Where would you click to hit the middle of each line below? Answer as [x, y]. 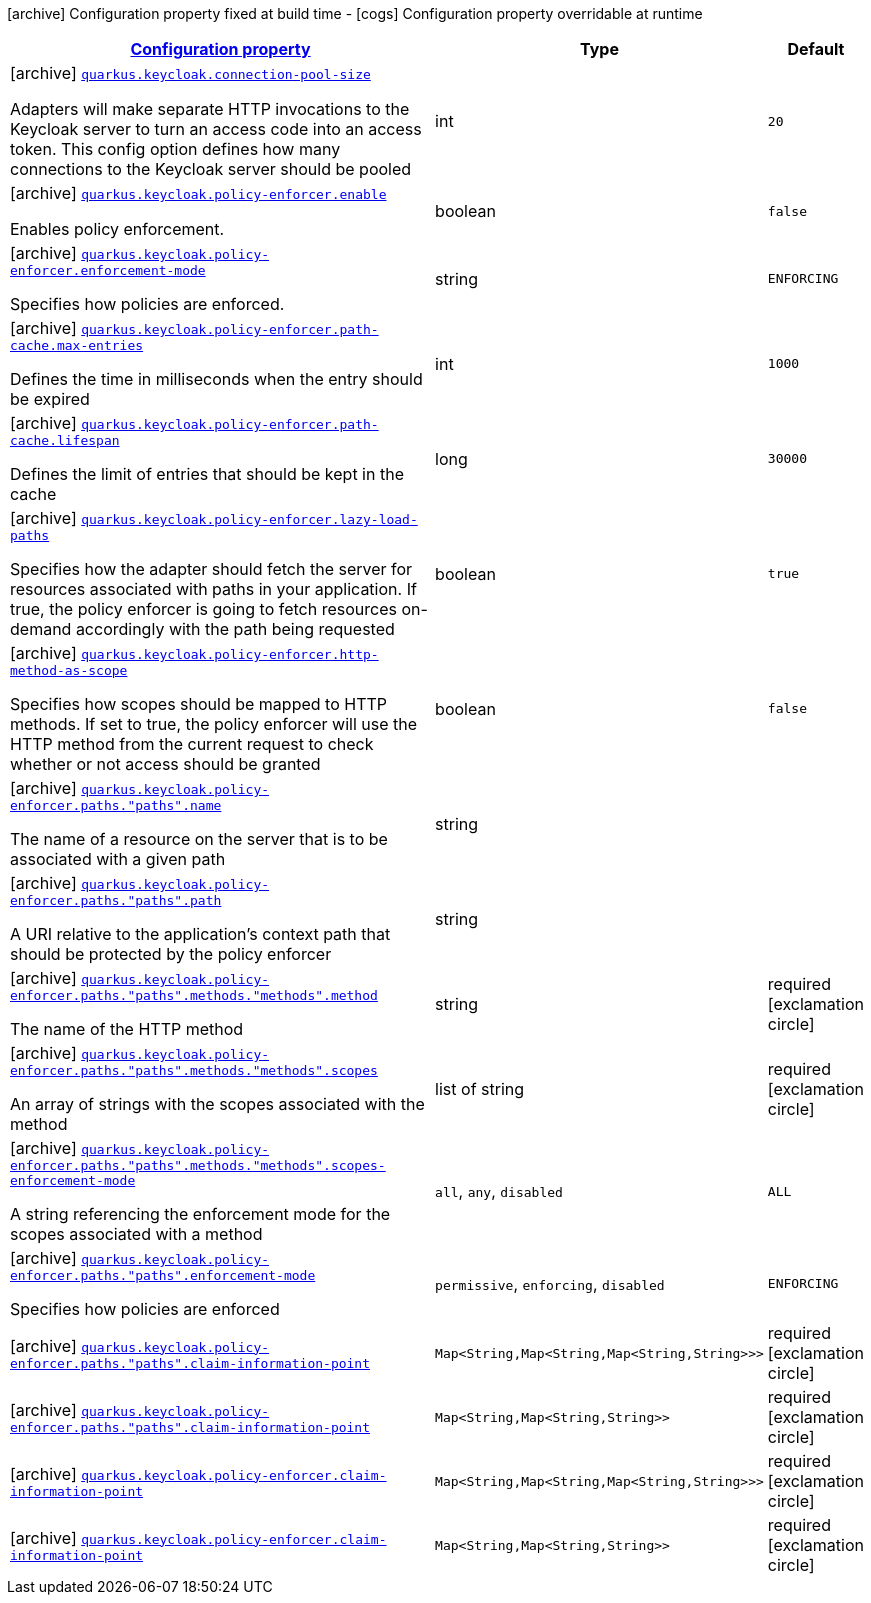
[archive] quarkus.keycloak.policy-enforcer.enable [198, 193]
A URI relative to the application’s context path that [200, 934]
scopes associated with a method [136, 1234]
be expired [50, 399]
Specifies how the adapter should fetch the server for [211, 569]
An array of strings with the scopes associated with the [217, 1104]
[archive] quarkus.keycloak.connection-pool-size [190, 73]
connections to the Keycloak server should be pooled [211, 169]
